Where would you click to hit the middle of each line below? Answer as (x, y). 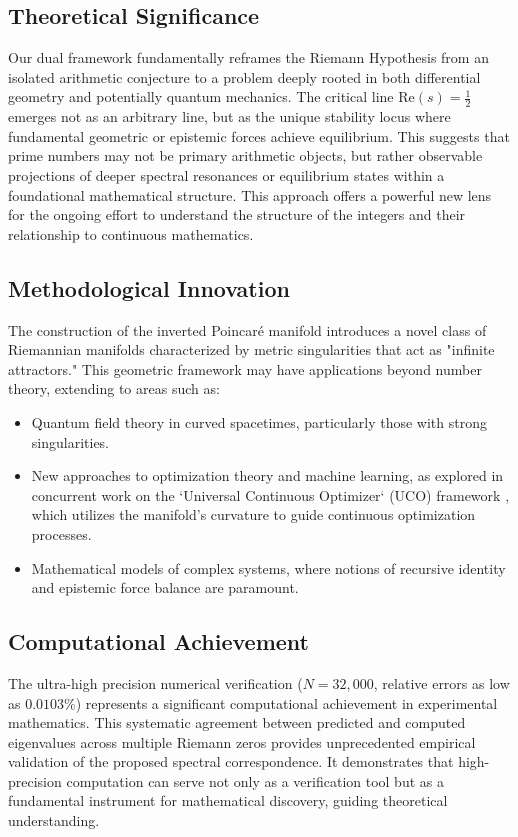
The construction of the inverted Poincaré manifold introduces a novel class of (247, 329)
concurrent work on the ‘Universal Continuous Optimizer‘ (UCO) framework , (270, 494)
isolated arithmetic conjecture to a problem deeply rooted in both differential (244, 76)
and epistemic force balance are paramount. (165, 587)
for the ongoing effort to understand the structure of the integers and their (237, 214)
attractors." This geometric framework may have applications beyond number (245, 368)
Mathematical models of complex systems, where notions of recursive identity (268, 567)
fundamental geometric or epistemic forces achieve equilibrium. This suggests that (259, 135)
